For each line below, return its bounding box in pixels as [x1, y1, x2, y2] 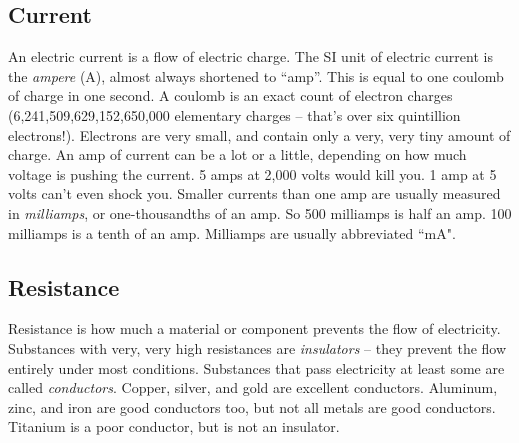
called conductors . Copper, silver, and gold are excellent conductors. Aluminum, [8, 377, 498, 398]
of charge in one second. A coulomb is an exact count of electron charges [8, 85, 453, 106]
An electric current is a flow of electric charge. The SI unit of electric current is [8, 46, 493, 67]
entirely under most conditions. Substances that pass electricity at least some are [8, 357, 505, 378]
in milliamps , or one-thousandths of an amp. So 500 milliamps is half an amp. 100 [8, 202, 512, 223]
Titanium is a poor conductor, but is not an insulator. [8, 416, 340, 437]
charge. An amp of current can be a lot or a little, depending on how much [8, 144, 467, 165]
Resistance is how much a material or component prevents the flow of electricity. [8, 318, 501, 339]
